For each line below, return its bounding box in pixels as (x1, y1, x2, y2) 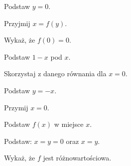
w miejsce (54, 119, 84, 129)
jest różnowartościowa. (43, 152, 112, 163)
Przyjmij (4, 18, 30, 28)
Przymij (4, 102, 28, 112)
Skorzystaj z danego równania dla (4, 68, 107, 79)
